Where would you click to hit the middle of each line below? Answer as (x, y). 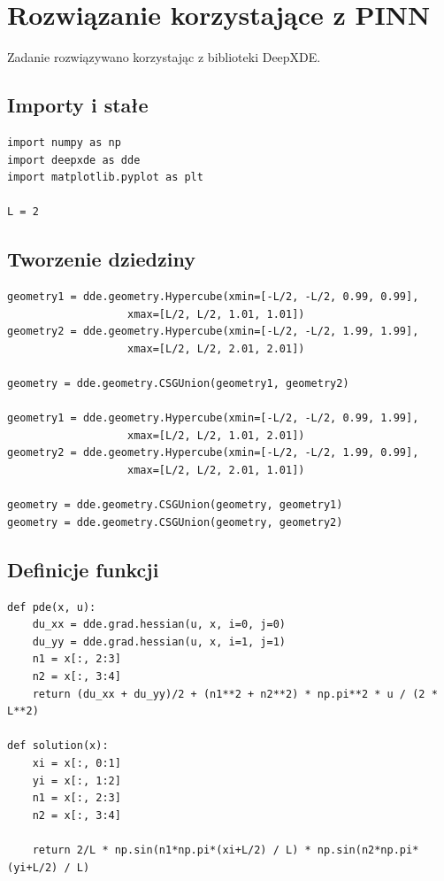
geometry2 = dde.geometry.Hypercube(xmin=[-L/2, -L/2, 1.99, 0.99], (213, 453)
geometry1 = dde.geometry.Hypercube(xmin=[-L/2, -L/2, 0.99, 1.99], (213, 418)
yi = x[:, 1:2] (77, 781)
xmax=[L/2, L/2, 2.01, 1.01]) (216, 471)
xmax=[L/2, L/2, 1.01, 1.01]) (216, 314)
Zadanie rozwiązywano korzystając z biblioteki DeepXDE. (164, 57)
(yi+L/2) (33, 867)
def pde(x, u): (52, 607)
